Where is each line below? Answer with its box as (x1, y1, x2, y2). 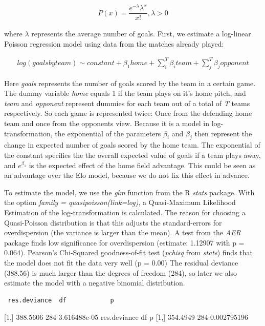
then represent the (194, 128, 252, 138)
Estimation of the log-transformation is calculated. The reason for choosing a (4, 207, 246, 218)
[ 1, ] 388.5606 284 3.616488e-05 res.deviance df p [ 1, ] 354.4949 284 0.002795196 (4, 312, 248, 322)
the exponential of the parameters (55, 128, 161, 138)
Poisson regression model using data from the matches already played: (4, 38, 224, 49)
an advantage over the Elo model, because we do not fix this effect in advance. (4, 170, 250, 180)
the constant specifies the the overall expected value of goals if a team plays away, (4, 150, 261, 160)
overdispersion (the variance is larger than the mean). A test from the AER (4, 227, 241, 238)
